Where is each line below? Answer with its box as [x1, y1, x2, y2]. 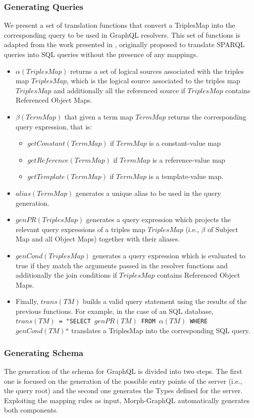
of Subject [207, 224, 239, 234]
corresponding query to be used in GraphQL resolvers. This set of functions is [4, 29, 241, 40]
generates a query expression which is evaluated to [92, 250, 246, 260]
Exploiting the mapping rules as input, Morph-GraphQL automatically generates [4, 395, 250, 405]
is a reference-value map [152, 154, 225, 165]
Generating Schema [4, 346, 84, 358]
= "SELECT [58, 318, 91, 325]
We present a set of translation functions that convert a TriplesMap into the [4, 20, 235, 30]
